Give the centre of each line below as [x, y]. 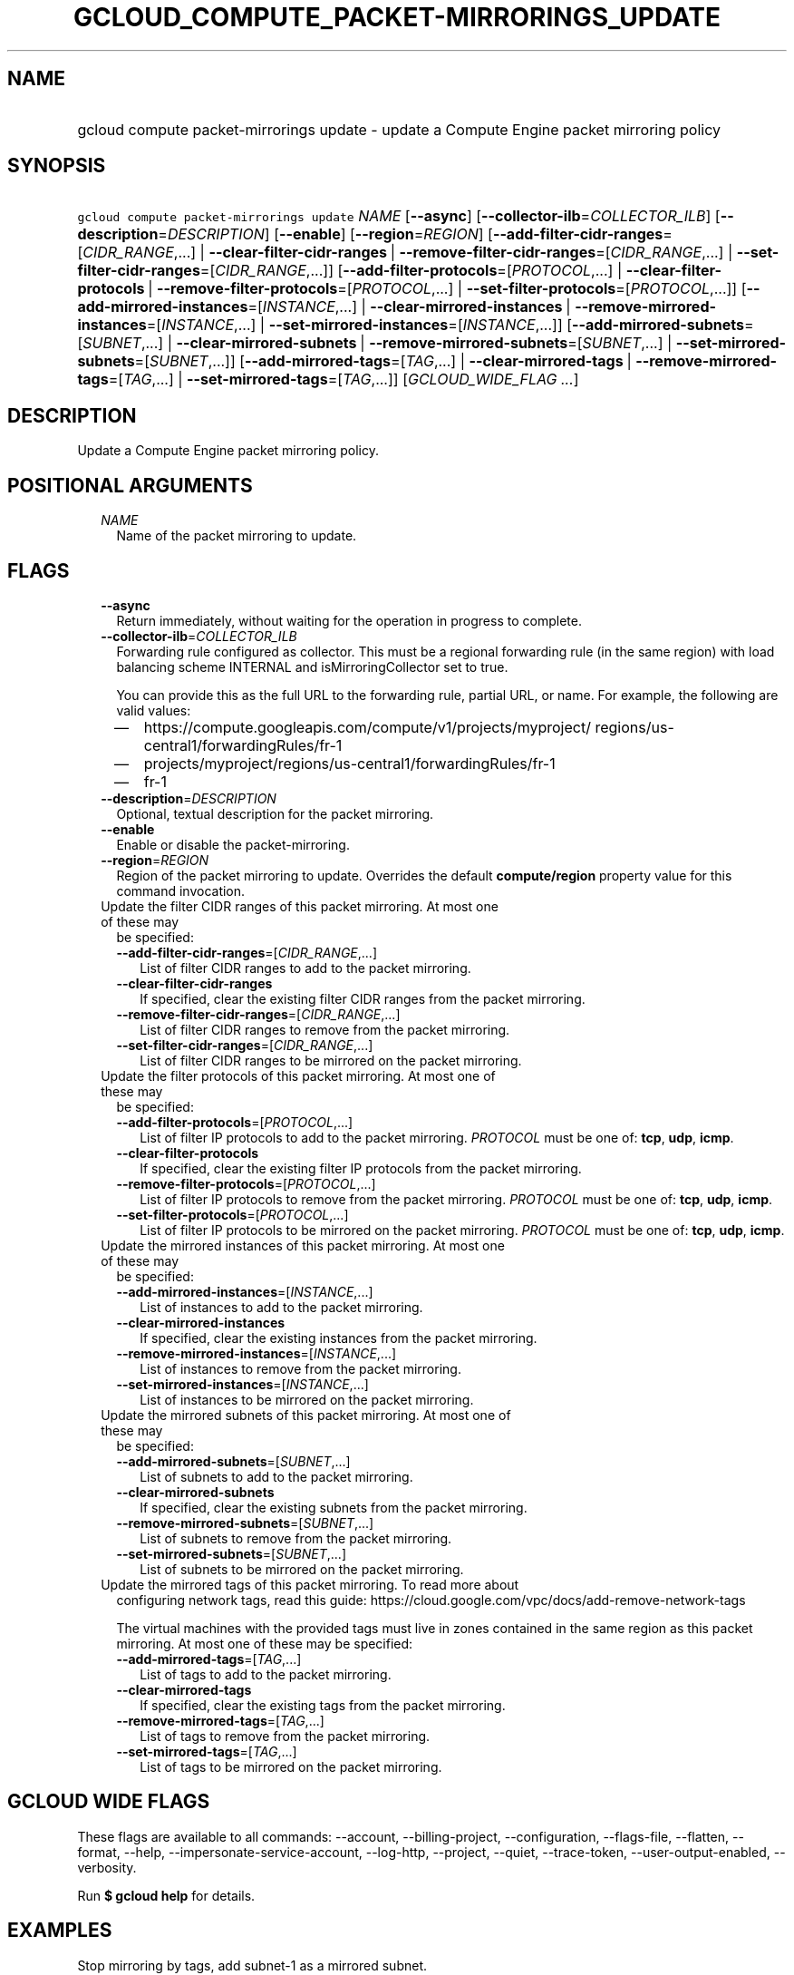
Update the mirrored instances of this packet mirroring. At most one [303, 1245]
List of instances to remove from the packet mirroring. [300, 1368]
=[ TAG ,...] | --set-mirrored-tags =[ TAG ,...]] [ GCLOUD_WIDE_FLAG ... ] [344, 379]
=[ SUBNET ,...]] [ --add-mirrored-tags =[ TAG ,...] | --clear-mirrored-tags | [383, 361]
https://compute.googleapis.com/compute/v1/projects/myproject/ [367, 727]
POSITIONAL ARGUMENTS [130, 485]
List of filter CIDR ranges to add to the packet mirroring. [305, 968]
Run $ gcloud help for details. [166, 1895]
